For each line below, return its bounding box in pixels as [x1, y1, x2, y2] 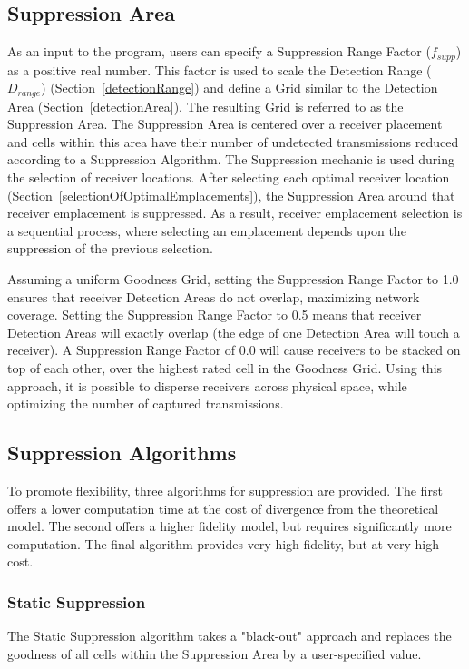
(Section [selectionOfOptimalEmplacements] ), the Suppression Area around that [7, 185, 455, 204]
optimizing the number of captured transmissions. [7, 394, 284, 413]
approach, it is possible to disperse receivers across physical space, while [7, 376, 407, 395]
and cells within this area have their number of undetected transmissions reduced [7, 132, 459, 151]
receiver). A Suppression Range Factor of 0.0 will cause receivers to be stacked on [7, 340, 461, 359]
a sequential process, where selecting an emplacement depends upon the [7, 221, 406, 240]
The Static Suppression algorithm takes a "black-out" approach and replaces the [7, 626, 452, 645]
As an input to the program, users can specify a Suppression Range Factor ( [7, 42, 431, 61]
